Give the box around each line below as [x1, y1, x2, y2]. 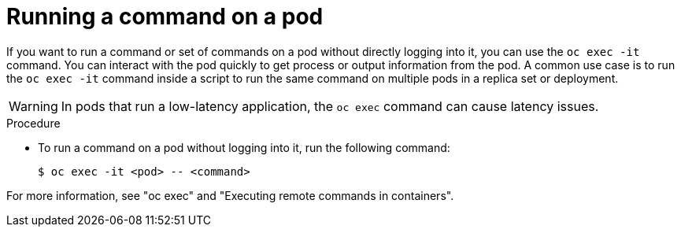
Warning [9, 98, 58, 114]
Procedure [6, 116, 61, 130]
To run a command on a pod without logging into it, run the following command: [38, 140, 450, 154]
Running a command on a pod [6, 3, 324, 30]
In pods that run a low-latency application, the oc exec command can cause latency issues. [61, 98, 599, 114]
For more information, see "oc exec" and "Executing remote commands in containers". [6, 188, 454, 202]
